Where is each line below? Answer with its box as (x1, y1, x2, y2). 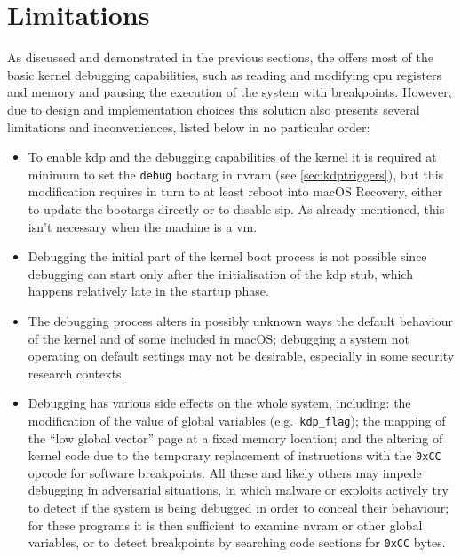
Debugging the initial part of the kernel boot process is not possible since (28, 247, 427, 266)
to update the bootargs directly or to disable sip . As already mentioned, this (28, 199, 445, 218)
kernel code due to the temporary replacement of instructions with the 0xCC (28, 446, 441, 465)
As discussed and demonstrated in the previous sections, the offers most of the (7, 48, 433, 67)
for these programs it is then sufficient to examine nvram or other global (28, 515, 423, 534)
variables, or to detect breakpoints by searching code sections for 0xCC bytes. (28, 533, 446, 552)
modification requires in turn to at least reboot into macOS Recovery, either (28, 182, 443, 201)
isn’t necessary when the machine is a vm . (28, 217, 258, 235)
